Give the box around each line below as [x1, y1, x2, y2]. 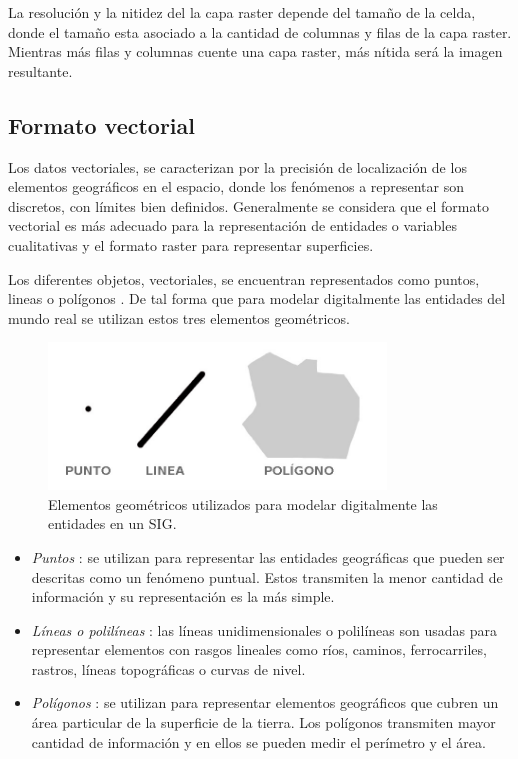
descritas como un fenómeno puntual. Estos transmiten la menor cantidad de [31, 566, 503, 587]
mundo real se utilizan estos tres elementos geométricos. [8, 307, 350, 328]
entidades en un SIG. [48, 513, 177, 534]
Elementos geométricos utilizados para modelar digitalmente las [48, 493, 438, 514]
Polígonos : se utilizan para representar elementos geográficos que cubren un [31, 692, 499, 713]
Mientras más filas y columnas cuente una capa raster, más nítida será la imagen [8, 41, 503, 62]
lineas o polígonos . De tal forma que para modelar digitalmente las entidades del [8, 288, 506, 309]
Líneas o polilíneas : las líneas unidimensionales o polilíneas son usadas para [31, 619, 497, 640]
